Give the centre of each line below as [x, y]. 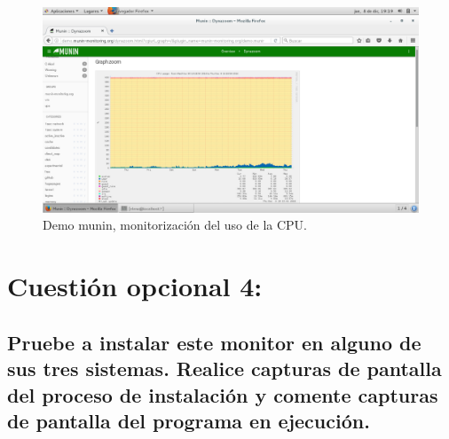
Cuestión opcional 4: [135, 286]
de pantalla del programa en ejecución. [189, 420]
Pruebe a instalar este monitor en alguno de [214, 342]
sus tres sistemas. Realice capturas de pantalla [224, 368]
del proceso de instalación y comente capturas [223, 394]
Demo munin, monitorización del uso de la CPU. [175, 225]
